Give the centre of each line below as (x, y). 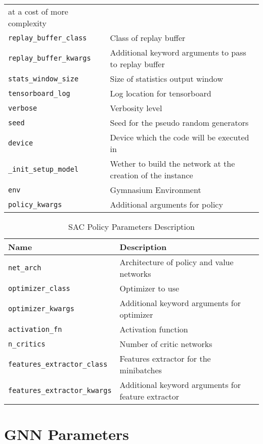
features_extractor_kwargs (60, 390)
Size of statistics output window (166, 79)
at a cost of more (38, 11)
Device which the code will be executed (180, 137)
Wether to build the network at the (172, 163)
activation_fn (35, 329)
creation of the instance (151, 175)
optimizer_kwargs (41, 309)
